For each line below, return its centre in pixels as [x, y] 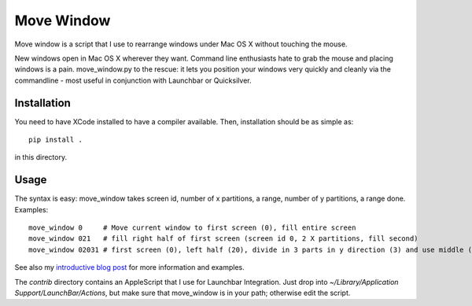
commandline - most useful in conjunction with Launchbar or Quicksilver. [133, 80]
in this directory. [41, 157]
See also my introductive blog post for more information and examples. [130, 267]
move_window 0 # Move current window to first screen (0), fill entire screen [192, 228]
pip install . [55, 140]
